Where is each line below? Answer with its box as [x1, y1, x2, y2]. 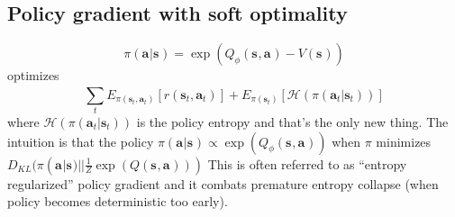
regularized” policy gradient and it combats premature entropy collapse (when [7, 174, 439, 193]
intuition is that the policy [7, 131, 154, 150]
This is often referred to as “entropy [207, 154, 407, 173]
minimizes [376, 131, 432, 150]
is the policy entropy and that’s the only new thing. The [136, 112, 449, 131]
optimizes [7, 66, 59, 85]
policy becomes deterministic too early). [7, 192, 228, 211]
